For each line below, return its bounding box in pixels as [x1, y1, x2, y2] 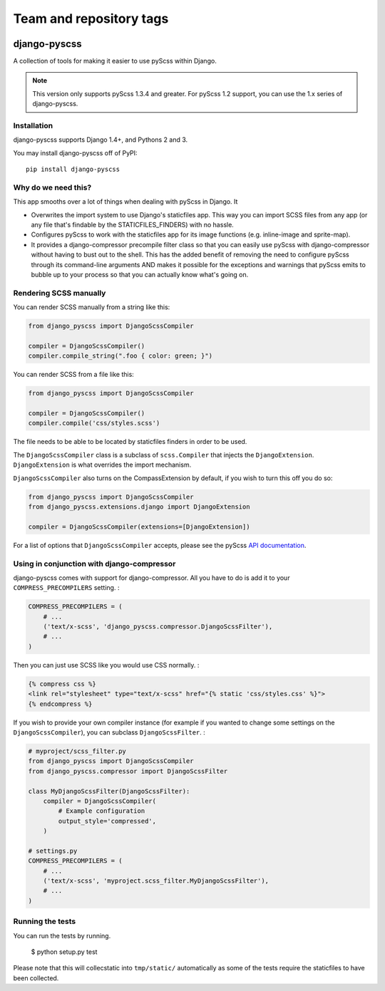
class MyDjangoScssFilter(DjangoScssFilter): [28, 787, 190, 795]
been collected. [13, 973, 59, 982]
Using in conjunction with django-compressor [13, 559, 176, 569]
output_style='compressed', [58, 816, 157, 825]
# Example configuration [58, 807, 145, 815]
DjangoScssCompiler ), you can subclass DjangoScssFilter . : [13, 727, 206, 737]
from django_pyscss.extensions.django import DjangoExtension [28, 503, 250, 511]
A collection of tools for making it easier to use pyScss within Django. [13, 57, 217, 66]
